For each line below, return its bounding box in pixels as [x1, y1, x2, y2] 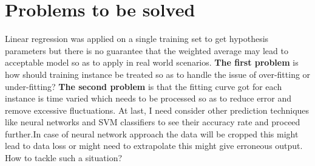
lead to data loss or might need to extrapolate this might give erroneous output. [5, 139, 303, 152]
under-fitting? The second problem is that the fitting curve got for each [5, 80, 282, 92]
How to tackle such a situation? [5, 151, 123, 164]
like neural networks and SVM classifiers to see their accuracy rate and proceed [5, 116, 300, 128]
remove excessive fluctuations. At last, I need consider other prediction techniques [5, 103, 310, 116]
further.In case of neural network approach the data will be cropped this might [5, 127, 299, 140]
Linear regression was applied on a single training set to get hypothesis [5, 32, 269, 45]
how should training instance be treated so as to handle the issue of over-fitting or [5, 67, 311, 80]
